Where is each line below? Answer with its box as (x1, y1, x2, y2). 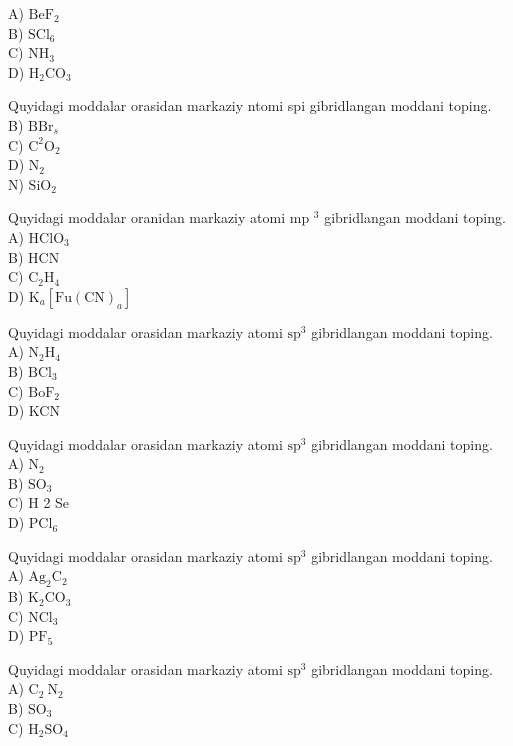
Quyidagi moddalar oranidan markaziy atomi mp (8, 207, 310, 228)
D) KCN (8, 400, 60, 421)
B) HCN (8, 246, 60, 267)
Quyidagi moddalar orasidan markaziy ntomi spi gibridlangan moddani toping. (8, 95, 492, 116)
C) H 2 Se (8, 492, 70, 513)
